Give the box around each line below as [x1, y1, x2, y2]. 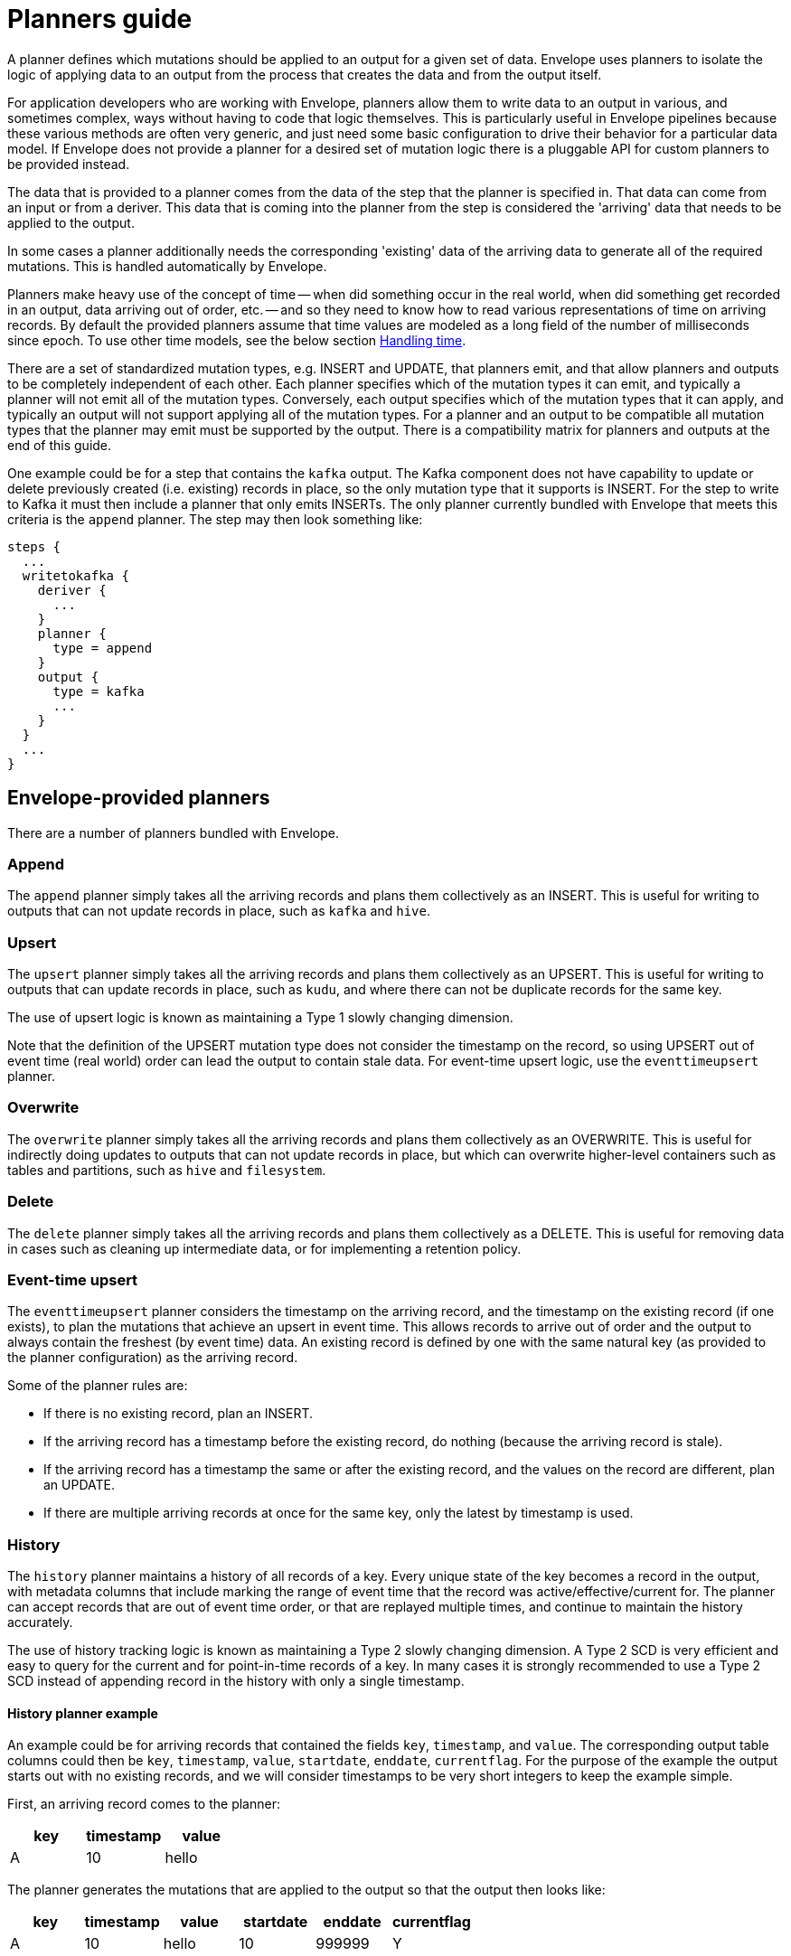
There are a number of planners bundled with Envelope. [7, 824, 340, 841]
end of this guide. [7, 437, 112, 453]
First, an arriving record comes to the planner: [7, 1796, 280, 1812]
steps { [7, 539, 61, 554]
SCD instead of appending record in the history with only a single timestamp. [7, 1673, 465, 1689]
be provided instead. [7, 155, 130, 172]
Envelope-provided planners [7, 786, 270, 810]
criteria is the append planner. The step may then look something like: [7, 511, 423, 527]
